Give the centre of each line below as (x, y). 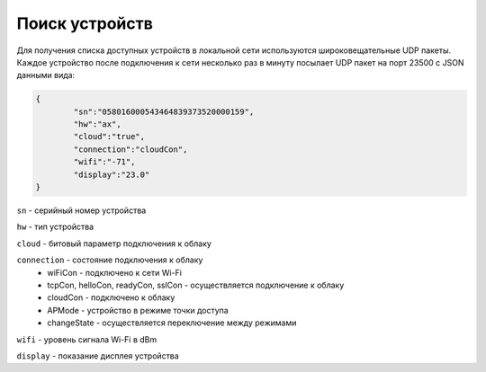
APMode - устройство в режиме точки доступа (138, 310)
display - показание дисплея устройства (98, 356)
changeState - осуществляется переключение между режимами (172, 323)
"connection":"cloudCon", (130, 149)
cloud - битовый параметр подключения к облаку (114, 244)
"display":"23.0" (112, 174)
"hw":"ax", (97, 124)
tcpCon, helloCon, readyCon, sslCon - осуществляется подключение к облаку (196, 285)
